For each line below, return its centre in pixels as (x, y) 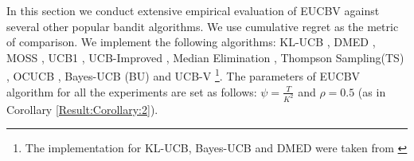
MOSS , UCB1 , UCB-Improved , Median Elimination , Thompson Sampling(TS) (205, 57)
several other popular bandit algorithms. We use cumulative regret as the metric (203, 26)
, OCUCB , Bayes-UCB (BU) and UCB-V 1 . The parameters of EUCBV (184, 75)
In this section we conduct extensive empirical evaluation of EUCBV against (193, 10)
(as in (372, 91)
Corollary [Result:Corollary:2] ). (82, 109)
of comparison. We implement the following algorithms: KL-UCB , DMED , (191, 42)
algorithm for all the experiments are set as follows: (132, 91)
